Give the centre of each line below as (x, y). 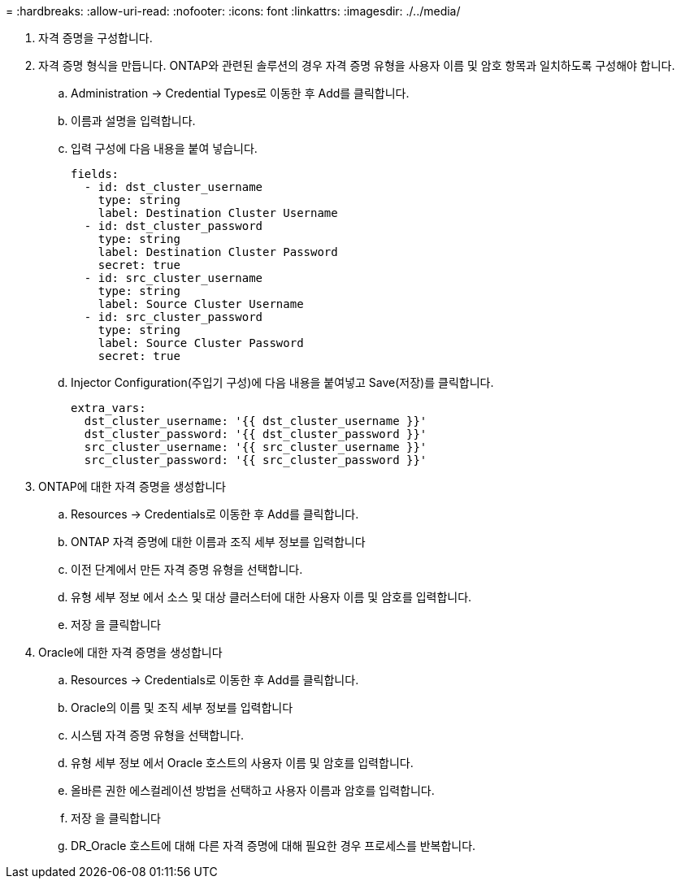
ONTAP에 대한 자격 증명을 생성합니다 (132, 486)
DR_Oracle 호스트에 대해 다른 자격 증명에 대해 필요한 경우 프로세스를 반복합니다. (273, 846)
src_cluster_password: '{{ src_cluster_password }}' (256, 460)
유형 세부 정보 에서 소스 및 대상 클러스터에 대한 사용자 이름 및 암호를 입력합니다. (271, 597)
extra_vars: (108, 408)
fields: (95, 174)
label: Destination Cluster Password (218, 252)
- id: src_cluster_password (174, 317)
